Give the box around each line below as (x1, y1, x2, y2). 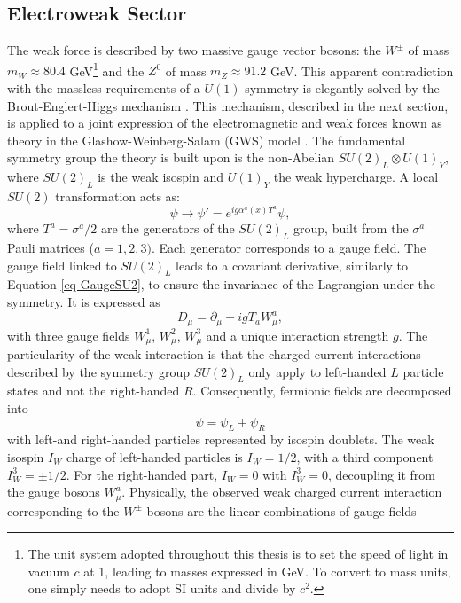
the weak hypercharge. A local (273, 168, 439, 186)
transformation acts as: (55, 187, 180, 206)
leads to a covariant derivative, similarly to (176, 255, 409, 274)
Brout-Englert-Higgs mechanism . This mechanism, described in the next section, (7, 96, 449, 114)
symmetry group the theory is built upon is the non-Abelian (7, 148, 335, 167)
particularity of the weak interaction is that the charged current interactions (7, 345, 421, 364)
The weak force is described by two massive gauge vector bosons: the (7, 41, 381, 59)
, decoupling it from (328, 465, 436, 483)
